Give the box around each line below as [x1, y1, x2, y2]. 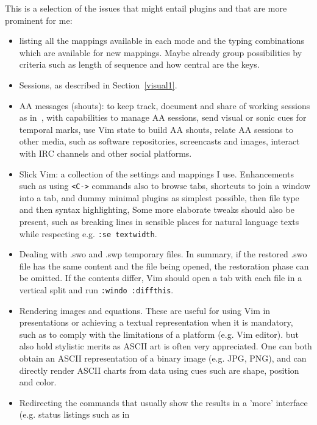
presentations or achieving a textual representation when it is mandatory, [19, 316, 293, 329]
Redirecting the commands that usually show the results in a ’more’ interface [19, 396, 308, 409]
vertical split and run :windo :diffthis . [19, 284, 174, 296]
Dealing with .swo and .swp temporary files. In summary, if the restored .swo [19, 248, 307, 260]
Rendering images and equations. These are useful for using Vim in [19, 304, 271, 316]
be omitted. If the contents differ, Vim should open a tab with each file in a [19, 271, 302, 284]
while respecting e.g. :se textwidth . [19, 227, 157, 240]
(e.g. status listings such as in [19, 408, 130, 421]
